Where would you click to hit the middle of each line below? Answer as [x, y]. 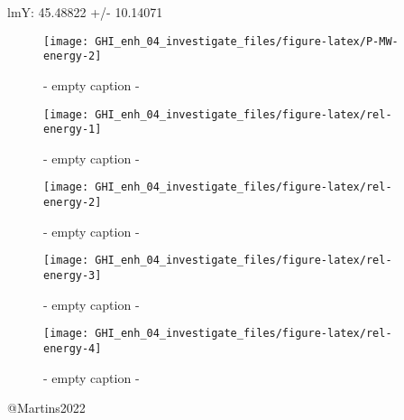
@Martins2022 [46, 408]
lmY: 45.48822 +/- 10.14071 [85, 12]
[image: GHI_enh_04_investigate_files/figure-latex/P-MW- [221, 41]
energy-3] [73, 275]
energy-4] [73, 348]
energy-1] [73, 130]
